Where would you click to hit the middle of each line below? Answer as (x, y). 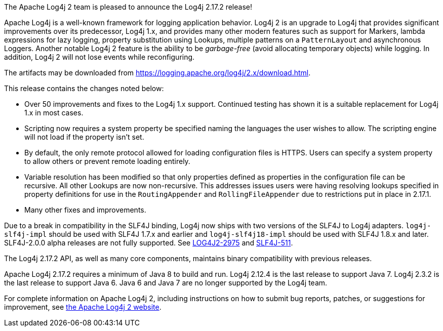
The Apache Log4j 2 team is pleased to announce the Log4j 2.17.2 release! (128, 7)
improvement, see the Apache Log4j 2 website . (83, 307)
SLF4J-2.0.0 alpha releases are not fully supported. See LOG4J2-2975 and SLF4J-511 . (149, 243)
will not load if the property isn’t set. (84, 137)
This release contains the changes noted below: (84, 88)
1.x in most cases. (54, 113)
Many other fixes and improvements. (85, 210)
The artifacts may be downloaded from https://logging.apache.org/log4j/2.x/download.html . (157, 73)
